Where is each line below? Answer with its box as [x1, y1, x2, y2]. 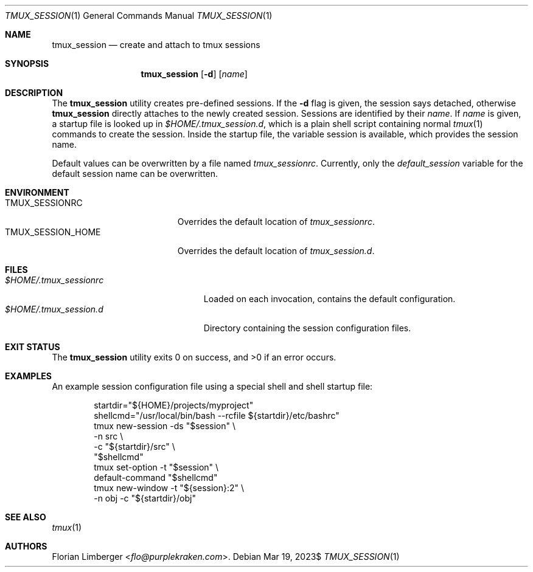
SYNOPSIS [5, 58, 49, 69]
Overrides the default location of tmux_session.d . [177, 246, 375, 256]
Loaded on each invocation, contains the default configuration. [203, 294, 456, 304]
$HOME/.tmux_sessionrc [5, 275, 104, 285]
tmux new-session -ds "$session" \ [94, 421, 236, 431]
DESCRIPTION [5, 88, 63, 98]
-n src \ [94, 431, 124, 441]
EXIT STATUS [5, 342, 60, 352]
